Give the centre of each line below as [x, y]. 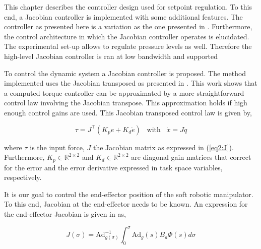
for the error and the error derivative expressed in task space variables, [113, 167]
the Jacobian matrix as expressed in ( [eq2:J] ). [164, 147]
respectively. [23, 177]
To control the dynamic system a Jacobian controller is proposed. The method [125, 73]
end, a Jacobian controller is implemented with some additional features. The [123, 16]
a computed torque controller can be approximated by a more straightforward [124, 92]
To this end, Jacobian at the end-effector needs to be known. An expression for [126, 204]
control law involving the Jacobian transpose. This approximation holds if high [126, 103]
